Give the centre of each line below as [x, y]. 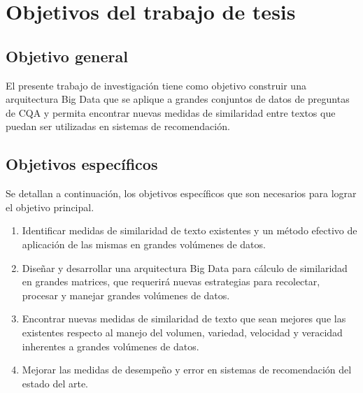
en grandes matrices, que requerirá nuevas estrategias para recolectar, [171, 281]
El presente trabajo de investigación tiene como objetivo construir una [156, 85]
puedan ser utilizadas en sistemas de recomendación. [118, 126]
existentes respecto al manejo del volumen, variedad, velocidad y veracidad [182, 332]
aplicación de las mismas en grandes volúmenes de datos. [144, 244]
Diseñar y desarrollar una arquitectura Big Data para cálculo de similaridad [185, 267]
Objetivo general [67, 56]
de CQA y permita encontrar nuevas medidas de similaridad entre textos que [171, 112]
